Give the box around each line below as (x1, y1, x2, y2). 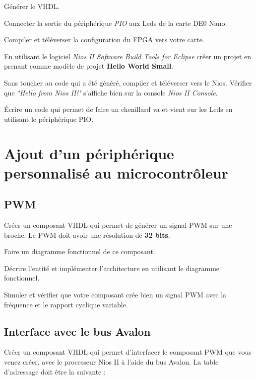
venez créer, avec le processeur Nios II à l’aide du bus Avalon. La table (4, 357, 219, 367)
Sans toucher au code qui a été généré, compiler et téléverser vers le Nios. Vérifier (4, 77, 252, 88)
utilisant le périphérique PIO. (4, 113, 94, 124)
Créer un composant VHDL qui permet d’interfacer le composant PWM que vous (4, 347, 252, 357)
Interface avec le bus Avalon (4, 323, 151, 339)
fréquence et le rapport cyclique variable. (4, 299, 128, 309)
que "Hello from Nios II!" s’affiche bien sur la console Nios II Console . (4, 87, 218, 97)
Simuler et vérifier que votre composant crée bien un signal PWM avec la (4, 289, 227, 300)
